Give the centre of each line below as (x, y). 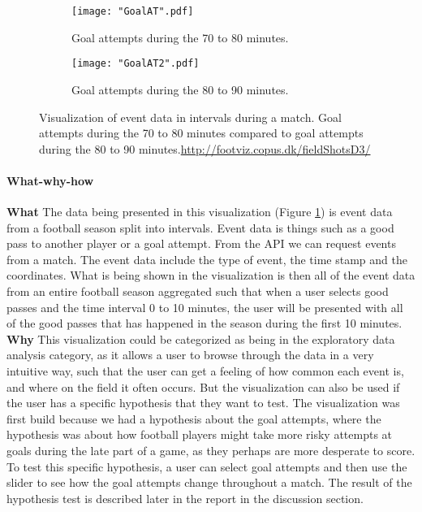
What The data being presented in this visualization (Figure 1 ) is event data (200, 212)
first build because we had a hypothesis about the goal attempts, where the (194, 418)
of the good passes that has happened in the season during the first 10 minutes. (205, 323)
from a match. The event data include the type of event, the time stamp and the (207, 259)
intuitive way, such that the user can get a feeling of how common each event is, (205, 371)
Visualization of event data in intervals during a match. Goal (190, 117)
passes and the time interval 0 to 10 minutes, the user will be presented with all (205, 307)
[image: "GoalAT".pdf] (133, 11)
